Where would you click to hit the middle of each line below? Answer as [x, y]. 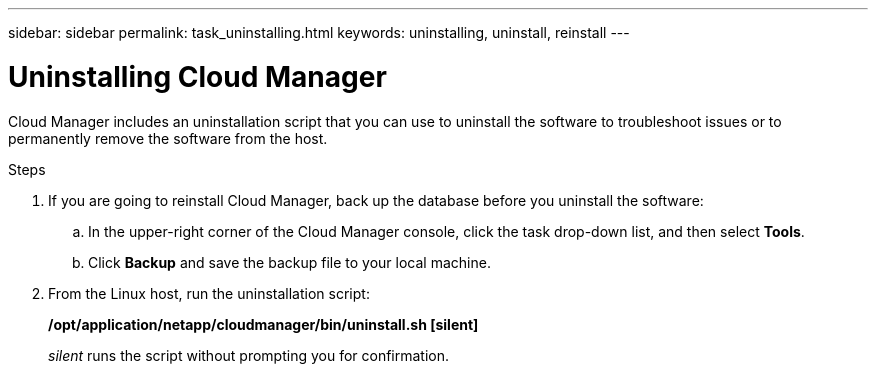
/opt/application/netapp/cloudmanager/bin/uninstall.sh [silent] [263, 324]
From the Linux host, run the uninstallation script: [209, 293]
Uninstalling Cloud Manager [197, 76]
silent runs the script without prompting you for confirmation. [249, 355]
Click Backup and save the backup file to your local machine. [289, 262]
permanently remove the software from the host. [168, 138]
